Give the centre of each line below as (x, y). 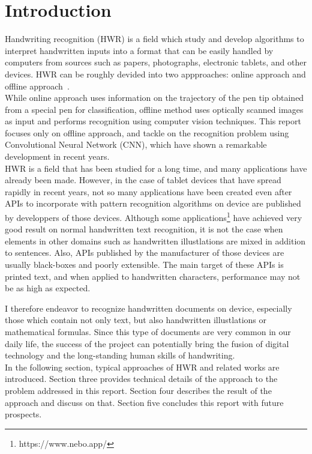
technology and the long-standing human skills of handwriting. (120, 355)
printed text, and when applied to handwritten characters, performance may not (153, 276)
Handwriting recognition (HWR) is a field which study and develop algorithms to (154, 39)
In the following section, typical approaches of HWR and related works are (142, 367)
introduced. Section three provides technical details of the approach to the (141, 379)
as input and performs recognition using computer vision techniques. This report (153, 121)
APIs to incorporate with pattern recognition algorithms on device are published (153, 203)
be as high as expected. (48, 288)
